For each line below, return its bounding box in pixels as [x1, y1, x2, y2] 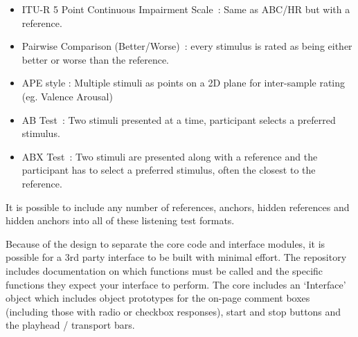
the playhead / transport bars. [6, 318, 135, 332]
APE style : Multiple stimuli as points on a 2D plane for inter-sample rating [21, 75, 346, 90]
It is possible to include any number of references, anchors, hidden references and [6, 199, 350, 214]
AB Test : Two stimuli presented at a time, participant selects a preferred [21, 112, 336, 127]
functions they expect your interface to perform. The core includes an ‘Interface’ [6, 277, 346, 291]
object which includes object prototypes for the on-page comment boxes [6, 291, 310, 305]
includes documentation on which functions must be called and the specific [6, 263, 323, 277]
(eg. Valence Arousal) [21, 89, 113, 103]
